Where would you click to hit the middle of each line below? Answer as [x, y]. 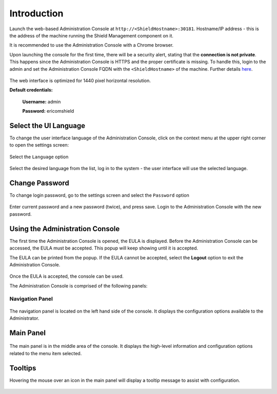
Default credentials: [31, 90]
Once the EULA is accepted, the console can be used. [67, 276]
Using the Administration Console [65, 229]
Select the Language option [39, 157]
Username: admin [42, 101]
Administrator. [24, 318]
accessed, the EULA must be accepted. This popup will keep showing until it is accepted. [104, 248]
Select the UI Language [47, 126]
